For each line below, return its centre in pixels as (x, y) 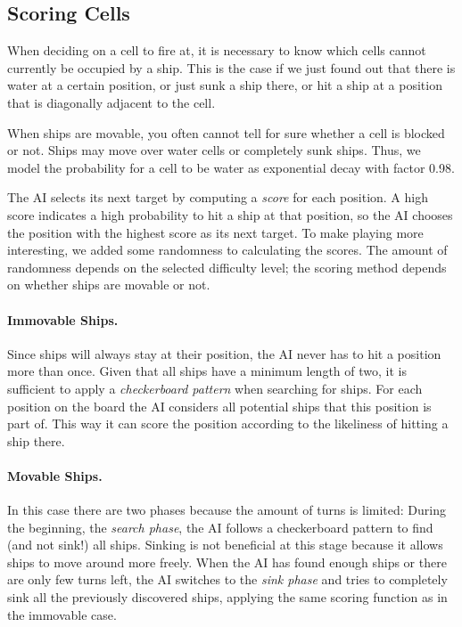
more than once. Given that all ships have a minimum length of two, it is (207, 371)
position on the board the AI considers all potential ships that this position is (219, 406)
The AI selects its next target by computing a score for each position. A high (218, 197)
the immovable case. (62, 614)
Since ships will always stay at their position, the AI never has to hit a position (224, 353)
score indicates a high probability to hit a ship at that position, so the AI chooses (230, 214)
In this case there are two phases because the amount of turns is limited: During (227, 510)
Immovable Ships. (63, 319)
